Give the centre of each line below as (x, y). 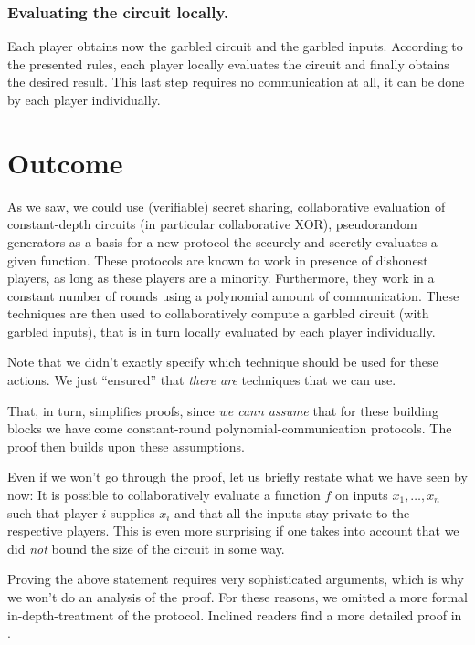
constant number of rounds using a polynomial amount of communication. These (233, 295)
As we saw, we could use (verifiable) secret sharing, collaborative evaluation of (227, 206)
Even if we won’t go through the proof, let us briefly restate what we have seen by (237, 477)
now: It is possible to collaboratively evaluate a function (164, 495)
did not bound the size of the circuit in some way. (146, 548)
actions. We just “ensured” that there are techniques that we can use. (202, 380)
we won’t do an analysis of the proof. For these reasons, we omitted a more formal (237, 597)
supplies (133, 512)
